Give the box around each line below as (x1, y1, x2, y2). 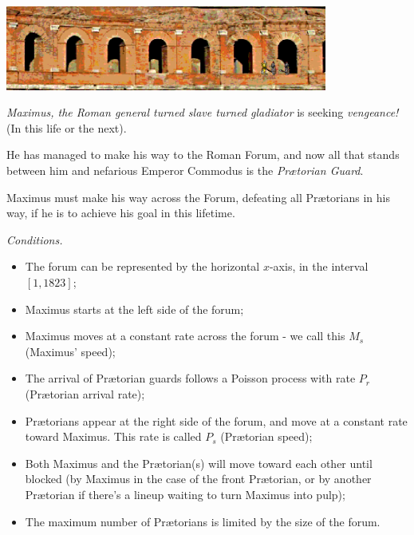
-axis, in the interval (269, 258, 369, 275)
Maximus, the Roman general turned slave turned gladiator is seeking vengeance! (6, 104, 399, 121)
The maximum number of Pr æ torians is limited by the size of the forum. (25, 513, 380, 529)
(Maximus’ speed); (25, 343, 116, 359)
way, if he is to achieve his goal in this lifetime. (6, 204, 235, 221)
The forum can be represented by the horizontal (25, 258, 260, 275)
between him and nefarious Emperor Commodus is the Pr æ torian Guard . (6, 162, 364, 179)
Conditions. (6, 231, 63, 248)
